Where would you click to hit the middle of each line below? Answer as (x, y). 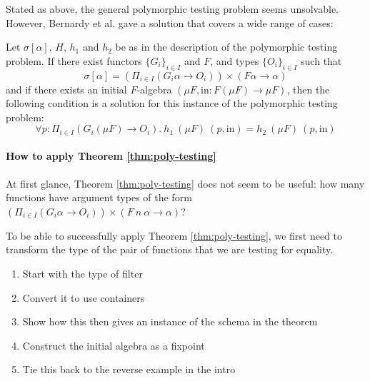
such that (321, 60)
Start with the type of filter (82, 273)
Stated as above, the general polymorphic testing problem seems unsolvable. (172, 9)
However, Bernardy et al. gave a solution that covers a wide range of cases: (170, 22)
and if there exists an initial (66, 89)
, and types (235, 60)
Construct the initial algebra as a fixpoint (114, 345)
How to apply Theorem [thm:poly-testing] (111, 156)
